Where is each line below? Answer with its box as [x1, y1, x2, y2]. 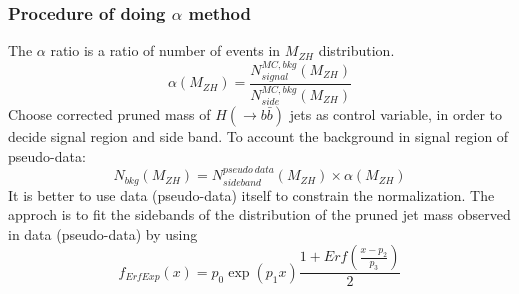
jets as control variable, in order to [289, 104, 503, 125]
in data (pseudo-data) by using [8, 223, 198, 244]
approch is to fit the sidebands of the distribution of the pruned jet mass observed [8, 204, 511, 225]
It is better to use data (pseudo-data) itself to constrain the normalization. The [8, 184, 495, 205]
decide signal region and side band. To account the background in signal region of [8, 126, 509, 147]
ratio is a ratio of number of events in [50, 40, 281, 61]
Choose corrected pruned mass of [8, 104, 211, 125]
